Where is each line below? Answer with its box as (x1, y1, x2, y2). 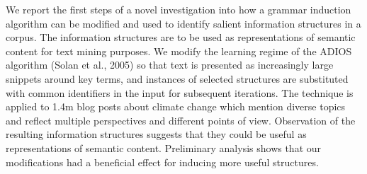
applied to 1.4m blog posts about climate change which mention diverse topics (6, 99, 346, 114)
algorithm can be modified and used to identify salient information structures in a (6, 16, 361, 30)
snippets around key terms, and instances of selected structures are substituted (6, 71, 349, 86)
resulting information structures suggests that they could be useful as (6, 127, 307, 141)
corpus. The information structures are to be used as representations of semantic (6, 30, 356, 45)
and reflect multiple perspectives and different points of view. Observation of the (6, 112, 356, 127)
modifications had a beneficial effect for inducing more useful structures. (6, 154, 319, 169)
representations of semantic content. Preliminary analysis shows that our (6, 140, 322, 155)
